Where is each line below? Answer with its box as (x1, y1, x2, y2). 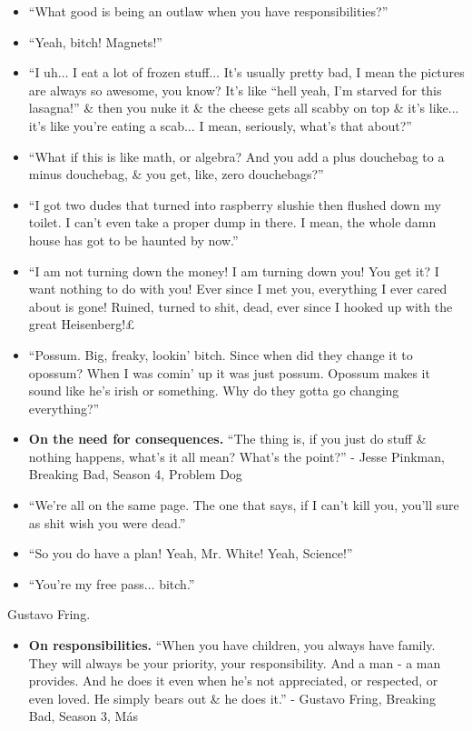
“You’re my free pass (28, 574, 144, 593)
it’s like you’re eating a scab (28, 115, 185, 135)
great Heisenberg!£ (28, 315, 135, 334)
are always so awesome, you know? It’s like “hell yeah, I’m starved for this (28, 80, 442, 99)
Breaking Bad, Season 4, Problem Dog (28, 465, 242, 484)
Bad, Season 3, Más (28, 706, 138, 726)
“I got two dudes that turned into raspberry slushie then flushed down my (28, 195, 441, 214)
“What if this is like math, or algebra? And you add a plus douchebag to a (28, 146, 445, 165)
